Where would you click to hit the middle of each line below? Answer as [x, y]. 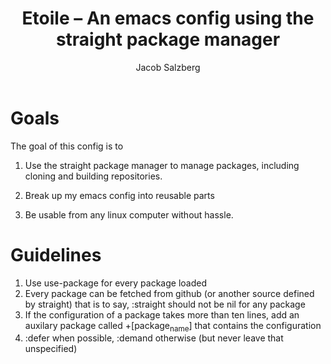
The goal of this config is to [67, 146]
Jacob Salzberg [168, 67]
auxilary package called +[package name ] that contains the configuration [173, 326]
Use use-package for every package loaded [115, 283]
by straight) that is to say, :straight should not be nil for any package [165, 304]
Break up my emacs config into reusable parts [119, 195]
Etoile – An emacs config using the [168, 18]
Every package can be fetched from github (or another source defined [169, 293]
